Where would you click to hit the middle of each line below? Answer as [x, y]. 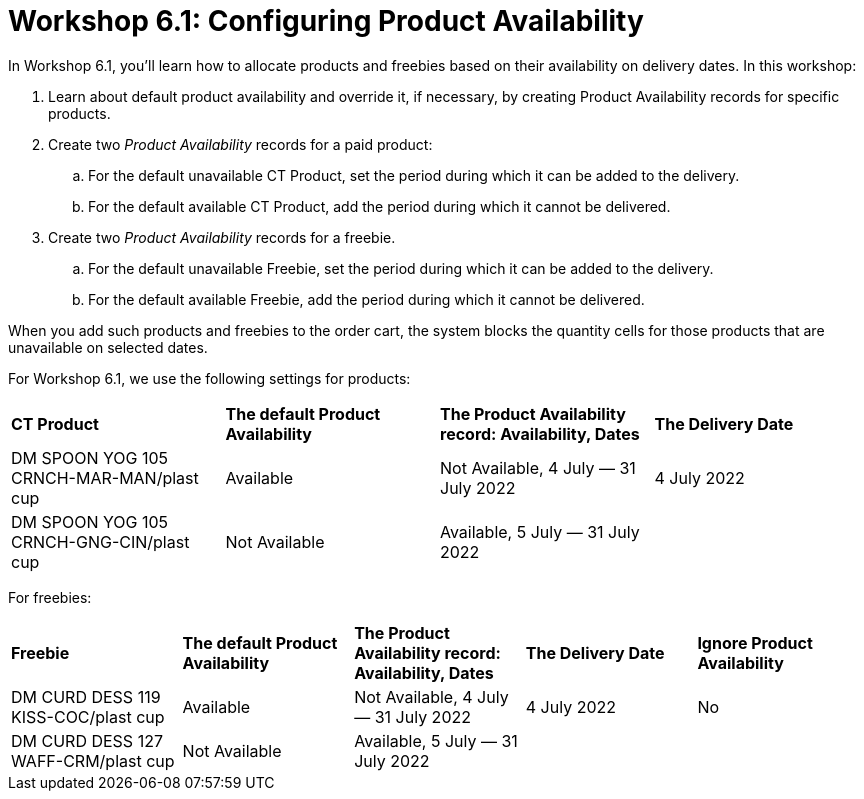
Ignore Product [755, 642]
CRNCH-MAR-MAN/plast [105, 477]
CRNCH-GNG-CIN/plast [100, 541]
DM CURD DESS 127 [87, 740]
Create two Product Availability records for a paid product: [240, 144]
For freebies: [50, 597]
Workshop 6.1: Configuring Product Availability [326, 21]
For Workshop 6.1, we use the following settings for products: [209, 378]
